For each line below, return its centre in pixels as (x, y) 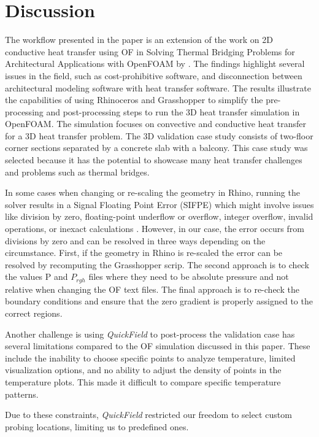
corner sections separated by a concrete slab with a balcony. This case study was (156, 148)
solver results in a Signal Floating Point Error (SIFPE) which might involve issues (159, 204)
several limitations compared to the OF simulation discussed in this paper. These (158, 346)
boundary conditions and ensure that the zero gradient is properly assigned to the (159, 301)
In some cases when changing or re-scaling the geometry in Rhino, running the (152, 192)
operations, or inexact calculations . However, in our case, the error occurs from (155, 229)
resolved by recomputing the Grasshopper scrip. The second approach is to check (157, 264)
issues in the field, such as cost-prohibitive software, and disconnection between (154, 75)
